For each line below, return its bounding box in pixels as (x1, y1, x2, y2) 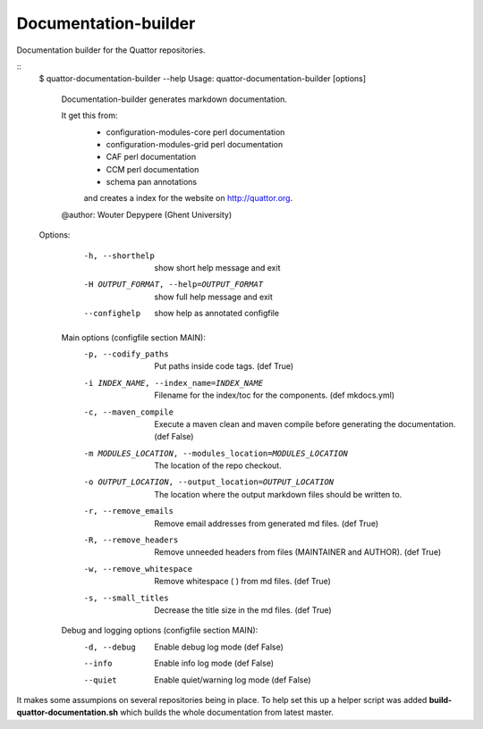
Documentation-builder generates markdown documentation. (61, 94, 288, 105)
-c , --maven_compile (83, 406, 174, 417)
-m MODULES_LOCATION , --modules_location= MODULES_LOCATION (83, 448, 349, 458)
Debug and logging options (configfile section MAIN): (61, 625, 258, 636)
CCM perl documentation (106, 163, 199, 174)
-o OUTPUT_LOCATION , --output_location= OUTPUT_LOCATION (83, 477, 335, 487)
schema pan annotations (106, 177, 198, 188)
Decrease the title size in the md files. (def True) (154, 605, 332, 616)
